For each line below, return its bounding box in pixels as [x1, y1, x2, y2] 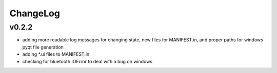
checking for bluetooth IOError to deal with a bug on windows [22, 58, 153, 64]
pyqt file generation [22, 44, 64, 50]
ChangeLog [9, 8, 60, 19]
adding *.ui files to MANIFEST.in [22, 51, 90, 57]
